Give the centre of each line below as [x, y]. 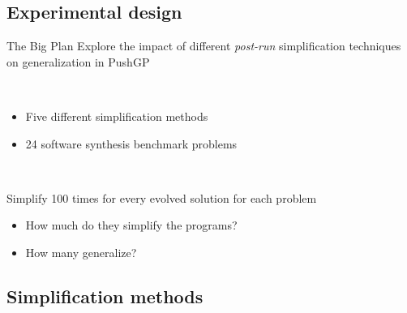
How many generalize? [81, 252]
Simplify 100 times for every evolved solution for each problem [162, 197]
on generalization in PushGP [78, 61]
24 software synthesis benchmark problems [131, 143]
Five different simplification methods [117, 116]
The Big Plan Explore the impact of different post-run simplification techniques [204, 46]
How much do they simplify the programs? [131, 225]
